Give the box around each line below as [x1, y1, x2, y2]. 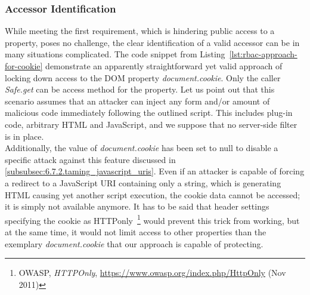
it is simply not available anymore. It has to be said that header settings [5, 200, 269, 213]
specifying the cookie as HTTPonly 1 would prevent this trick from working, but [5, 212, 300, 226]
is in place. [5, 130, 44, 142]
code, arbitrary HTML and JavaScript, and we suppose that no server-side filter [5, 118, 297, 130]
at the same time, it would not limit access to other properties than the [5, 225, 266, 238]
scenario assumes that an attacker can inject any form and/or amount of [5, 94, 270, 107]
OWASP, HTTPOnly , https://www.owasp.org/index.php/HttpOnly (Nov [18, 266, 286, 279]
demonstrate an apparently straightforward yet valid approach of [45, 60, 283, 72]
